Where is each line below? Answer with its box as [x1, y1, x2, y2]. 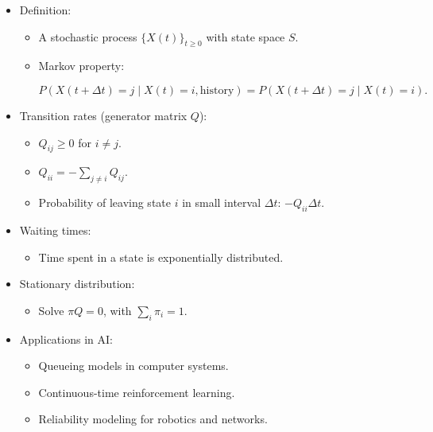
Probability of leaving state [38, 194, 171, 211]
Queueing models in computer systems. [38, 357, 229, 374]
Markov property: [38, 57, 125, 74]
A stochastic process [38, 28, 137, 45]
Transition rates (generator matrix [19, 107, 188, 123]
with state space [206, 28, 285, 45]
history [199, 84, 234, 96]
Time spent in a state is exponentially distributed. [38, 248, 284, 265]
